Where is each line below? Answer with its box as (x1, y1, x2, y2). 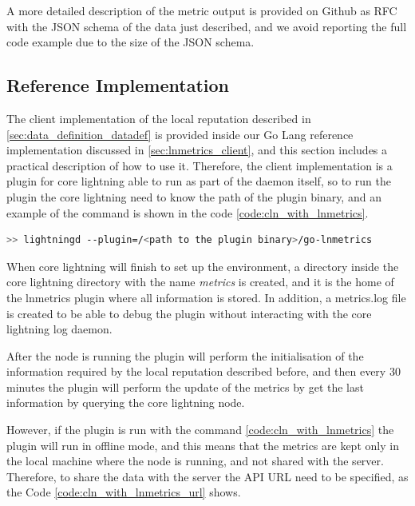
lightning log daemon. (6, 321, 113, 337)
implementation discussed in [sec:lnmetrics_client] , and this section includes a (6, 141, 388, 158)
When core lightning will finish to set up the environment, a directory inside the (6, 257, 399, 274)
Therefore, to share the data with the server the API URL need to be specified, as (6, 468, 409, 484)
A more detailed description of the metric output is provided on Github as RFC (6, 2, 397, 18)
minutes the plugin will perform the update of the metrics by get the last (6, 378, 364, 395)
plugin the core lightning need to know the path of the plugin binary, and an (6, 188, 381, 205)
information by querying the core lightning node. (6, 394, 245, 411)
